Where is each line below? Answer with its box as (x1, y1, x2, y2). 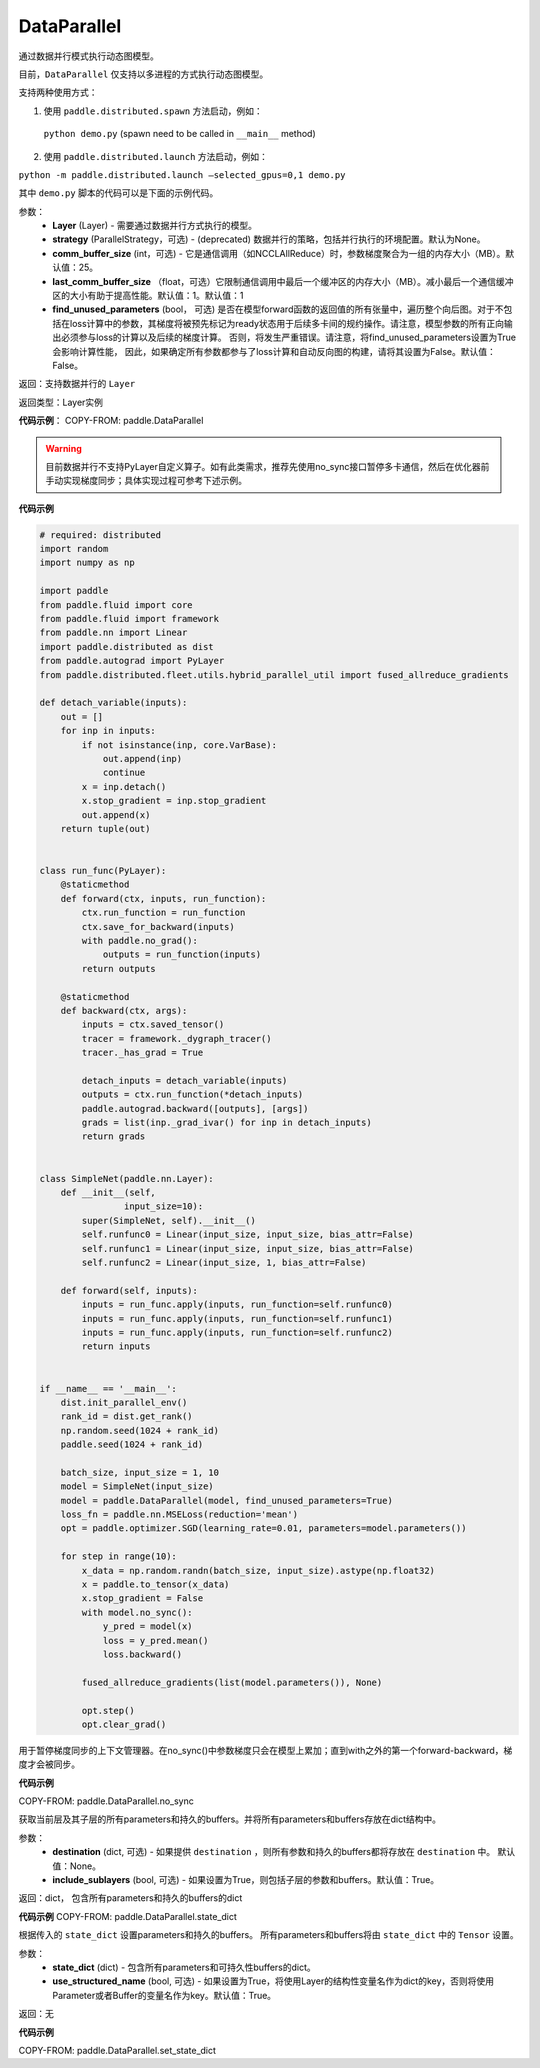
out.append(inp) (102, 753, 183, 764)
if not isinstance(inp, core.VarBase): (81, 739, 277, 750)
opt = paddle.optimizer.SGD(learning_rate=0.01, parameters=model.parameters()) (60, 1523, 467, 1534)
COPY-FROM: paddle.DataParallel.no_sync (18, 1795, 194, 1807)
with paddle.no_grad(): (81, 935, 199, 947)
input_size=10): (123, 1201, 204, 1212)
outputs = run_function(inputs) (102, 949, 262, 960)
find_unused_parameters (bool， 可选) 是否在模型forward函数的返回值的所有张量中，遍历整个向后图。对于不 (52, 303, 504, 315)
